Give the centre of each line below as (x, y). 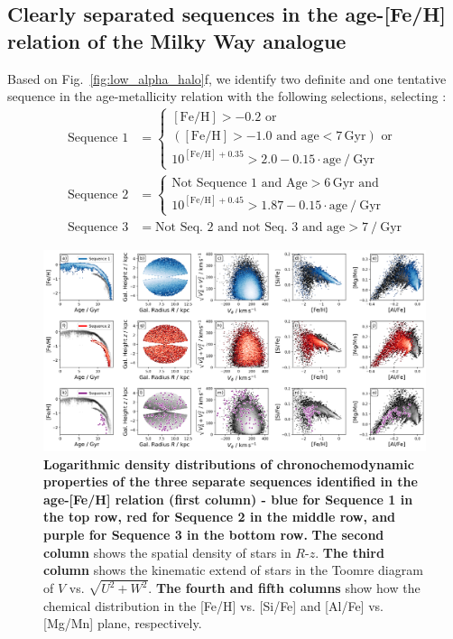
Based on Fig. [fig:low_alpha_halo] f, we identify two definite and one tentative (227, 78)
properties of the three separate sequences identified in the (231, 482)
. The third (350, 552)
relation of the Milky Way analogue (177, 40)
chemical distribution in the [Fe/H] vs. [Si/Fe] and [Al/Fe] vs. (213, 605)
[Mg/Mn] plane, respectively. (123, 623)
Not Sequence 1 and (227, 184)
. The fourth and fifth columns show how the (284, 588)
